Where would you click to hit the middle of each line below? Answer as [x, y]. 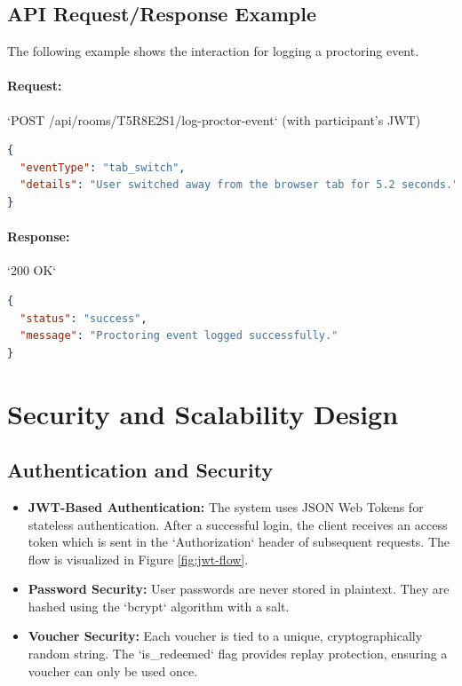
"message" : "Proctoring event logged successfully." [179, 336]
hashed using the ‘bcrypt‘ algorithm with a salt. [159, 606]
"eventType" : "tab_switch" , [103, 167]
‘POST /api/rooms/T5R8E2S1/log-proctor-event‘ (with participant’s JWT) [214, 119]
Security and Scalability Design [203, 413]
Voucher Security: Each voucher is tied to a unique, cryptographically [225, 636]
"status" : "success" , [84, 318]
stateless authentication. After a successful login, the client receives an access [238, 524]
